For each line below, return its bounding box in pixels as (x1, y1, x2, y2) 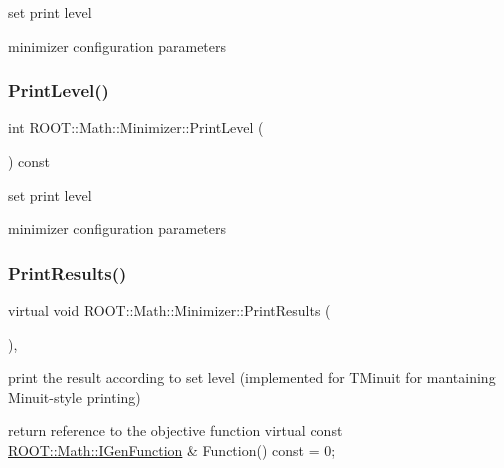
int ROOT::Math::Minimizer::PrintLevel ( (8, 117, 264, 138)
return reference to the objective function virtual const (8, 420, 343, 441)
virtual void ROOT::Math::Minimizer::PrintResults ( (8, 300, 331, 320)
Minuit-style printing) (8, 386, 141, 407)
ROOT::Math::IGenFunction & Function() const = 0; (8, 439, 336, 460)
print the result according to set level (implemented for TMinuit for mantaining (8, 367, 496, 388)
